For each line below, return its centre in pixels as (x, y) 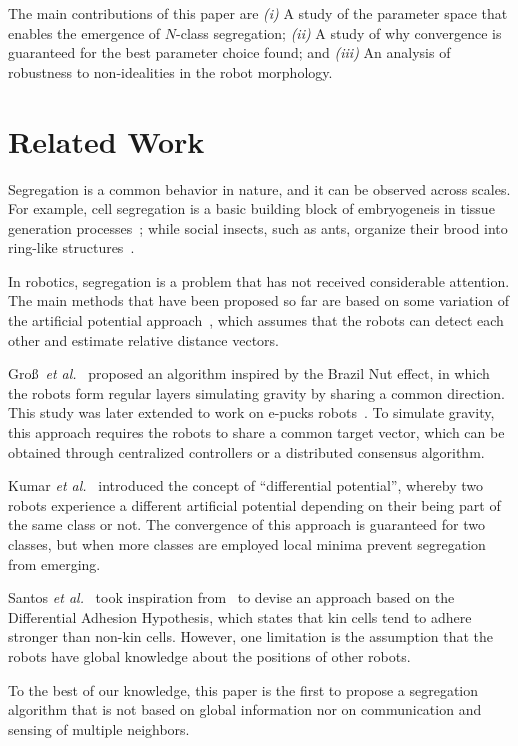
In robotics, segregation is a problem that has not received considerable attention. (259, 280)
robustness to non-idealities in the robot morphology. (170, 71)
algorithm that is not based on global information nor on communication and (245, 709)
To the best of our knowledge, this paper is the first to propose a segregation (243, 689)
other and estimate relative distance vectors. (143, 339)
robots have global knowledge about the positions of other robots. (209, 655)
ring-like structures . (71, 247)
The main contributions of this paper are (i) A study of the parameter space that (258, 13)
